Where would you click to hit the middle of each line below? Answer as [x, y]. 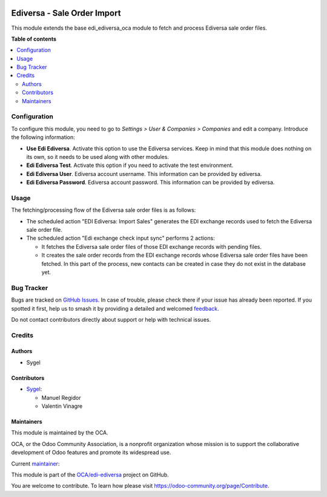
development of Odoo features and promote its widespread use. [91, 453]
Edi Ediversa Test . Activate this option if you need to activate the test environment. [130, 165]
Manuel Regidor [61, 397]
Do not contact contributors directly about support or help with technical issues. [111, 319]
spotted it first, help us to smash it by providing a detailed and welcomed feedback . [115, 308]
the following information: [43, 137]
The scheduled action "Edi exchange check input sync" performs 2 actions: [121, 238]
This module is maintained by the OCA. [60, 433]
